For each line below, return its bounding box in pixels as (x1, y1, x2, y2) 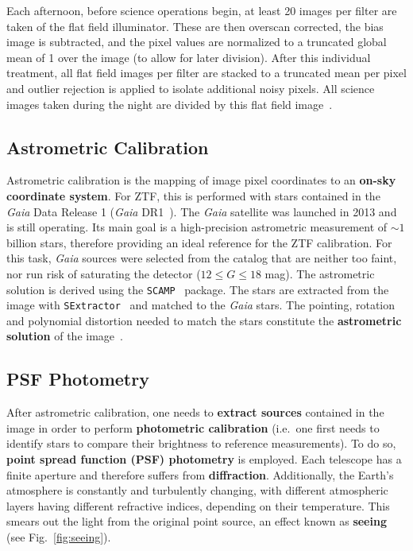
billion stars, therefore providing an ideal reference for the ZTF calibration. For (6, 234, 392, 250)
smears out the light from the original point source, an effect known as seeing (6, 513, 387, 530)
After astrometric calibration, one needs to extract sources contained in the (6, 404, 384, 421)
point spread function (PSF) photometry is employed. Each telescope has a (6, 451, 402, 467)
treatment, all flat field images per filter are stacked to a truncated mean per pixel (6, 64, 407, 81)
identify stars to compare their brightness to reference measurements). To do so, (6, 435, 396, 452)
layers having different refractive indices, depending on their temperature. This (6, 497, 390, 514)
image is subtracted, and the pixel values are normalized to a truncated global (6, 33, 387, 50)
